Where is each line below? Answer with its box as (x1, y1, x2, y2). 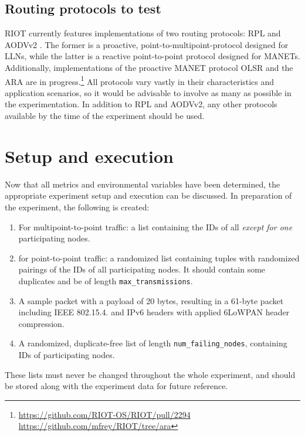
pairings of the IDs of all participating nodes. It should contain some (18, 263, 266, 275)
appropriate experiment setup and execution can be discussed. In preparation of (5, 189, 292, 202)
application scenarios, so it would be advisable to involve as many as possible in (5, 86, 292, 98)
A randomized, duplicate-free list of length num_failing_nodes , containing (18, 337, 287, 349)
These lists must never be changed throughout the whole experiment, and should (5, 368, 296, 380)
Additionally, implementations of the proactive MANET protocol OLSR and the (5, 61, 293, 73)
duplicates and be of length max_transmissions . (18, 274, 193, 287)
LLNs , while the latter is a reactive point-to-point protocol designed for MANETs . (5, 50, 300, 62)
